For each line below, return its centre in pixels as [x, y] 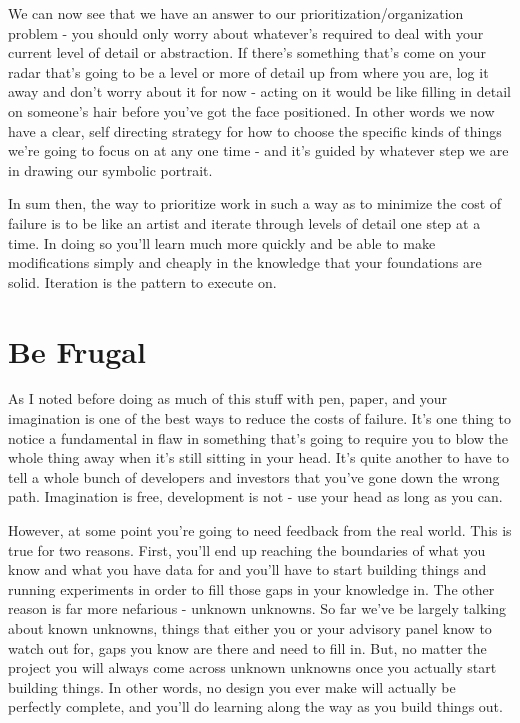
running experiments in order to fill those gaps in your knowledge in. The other [251, 588]
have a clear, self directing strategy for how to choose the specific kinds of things [255, 130]
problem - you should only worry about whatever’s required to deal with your [246, 32]
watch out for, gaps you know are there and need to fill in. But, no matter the [247, 647]
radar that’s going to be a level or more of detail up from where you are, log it [248, 71]
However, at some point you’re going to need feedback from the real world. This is [260, 530]
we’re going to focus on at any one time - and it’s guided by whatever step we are [258, 150]
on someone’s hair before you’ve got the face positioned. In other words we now [251, 110]
